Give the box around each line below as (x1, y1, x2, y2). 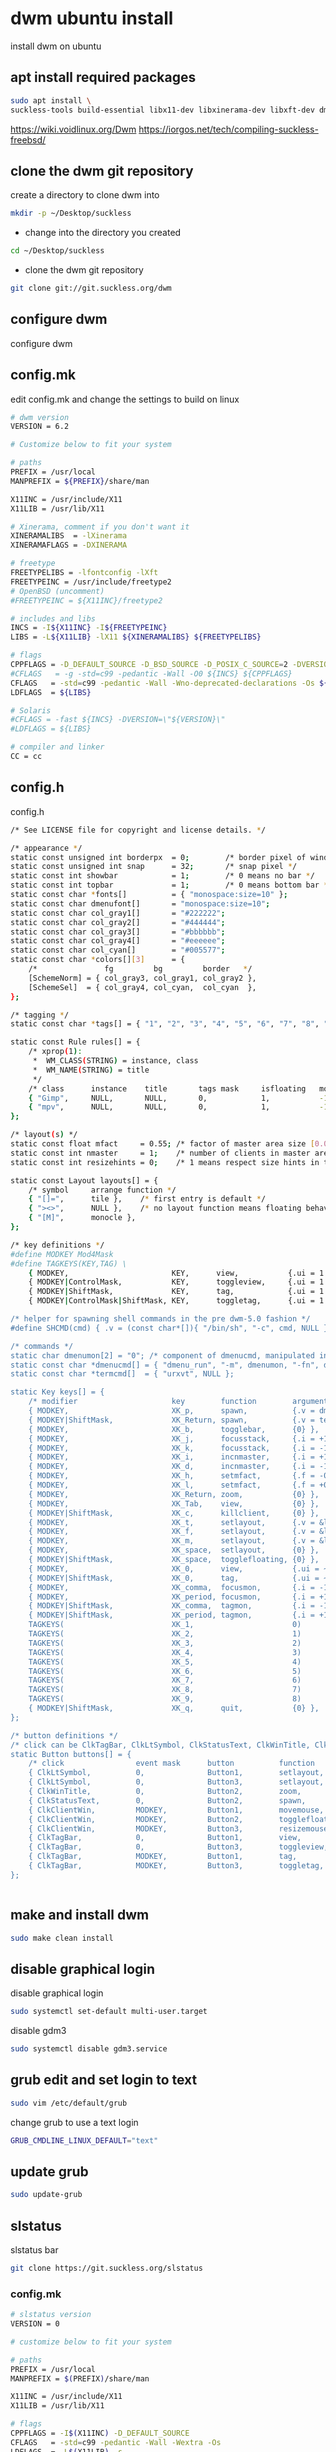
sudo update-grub (10, 2190, 83, 2200)
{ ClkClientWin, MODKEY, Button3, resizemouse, (28, 1823, 333, 1834)
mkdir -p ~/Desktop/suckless (10, 208, 132, 219)
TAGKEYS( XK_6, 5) (28, 1666, 302, 1676)
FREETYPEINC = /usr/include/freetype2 (10, 577, 172, 587)
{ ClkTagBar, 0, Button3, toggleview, (28, 1842, 329, 1852)
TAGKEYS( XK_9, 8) (28, 1694, 302, 1704)
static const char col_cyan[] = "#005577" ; (10, 945, 226, 956)
